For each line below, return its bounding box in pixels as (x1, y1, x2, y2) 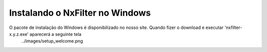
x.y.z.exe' (9, 31, 29, 37)
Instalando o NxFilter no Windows (9, 7, 151, 18)
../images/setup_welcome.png (21, 38, 84, 44)
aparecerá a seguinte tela (29, 31, 82, 37)
